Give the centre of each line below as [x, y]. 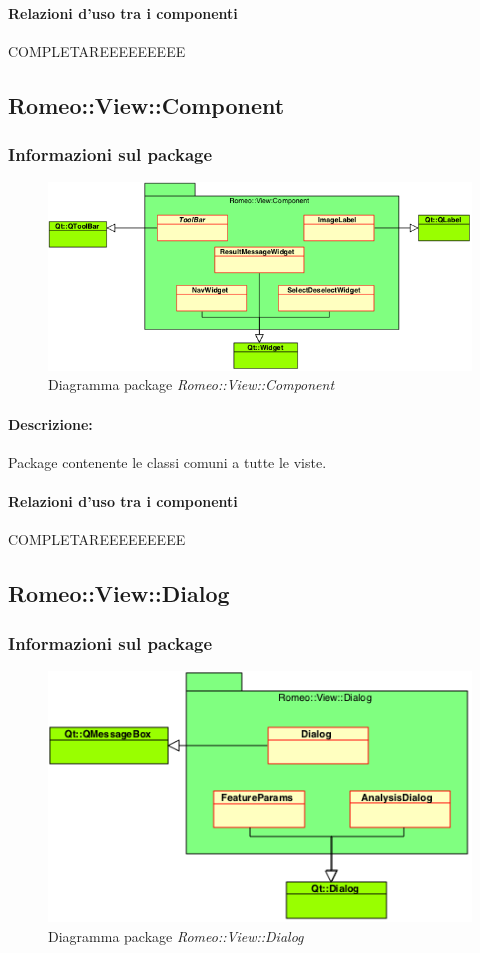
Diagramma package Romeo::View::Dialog [176, 935]
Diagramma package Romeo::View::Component [191, 384]
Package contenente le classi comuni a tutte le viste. [167, 461]
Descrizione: [50, 423]
